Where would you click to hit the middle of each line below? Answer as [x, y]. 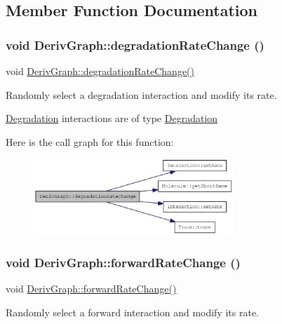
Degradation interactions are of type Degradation [112, 118]
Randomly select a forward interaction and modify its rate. [133, 312]
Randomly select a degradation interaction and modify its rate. [141, 94]
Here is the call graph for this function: [90, 141]
